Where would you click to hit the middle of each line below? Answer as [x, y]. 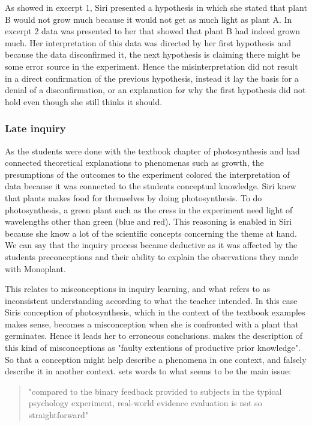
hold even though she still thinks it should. [84, 101]
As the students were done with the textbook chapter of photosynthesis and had [152, 151]
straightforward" [58, 415]
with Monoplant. [35, 268]
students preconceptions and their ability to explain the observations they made [151, 256]
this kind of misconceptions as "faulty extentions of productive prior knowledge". [153, 348]
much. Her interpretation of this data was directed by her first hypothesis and [148, 42]
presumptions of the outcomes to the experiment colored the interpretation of [147, 174]
